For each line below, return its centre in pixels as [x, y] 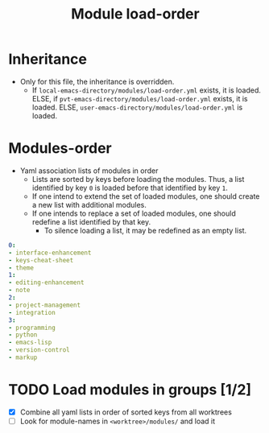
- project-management [45, 305]
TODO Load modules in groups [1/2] [130, 390]
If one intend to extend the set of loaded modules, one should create [146, 196]
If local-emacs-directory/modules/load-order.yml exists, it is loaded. [147, 90]
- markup [23, 357]
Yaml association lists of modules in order [89, 171]
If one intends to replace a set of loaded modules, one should [134, 213]
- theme [21, 268]
